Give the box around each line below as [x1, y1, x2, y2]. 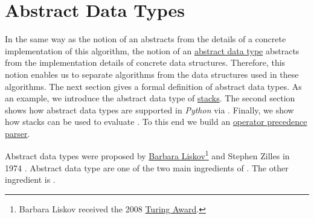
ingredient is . [5, 173, 56, 186]
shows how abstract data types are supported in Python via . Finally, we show [5, 103, 294, 116]
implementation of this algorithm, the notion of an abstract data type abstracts [5, 44, 300, 57]
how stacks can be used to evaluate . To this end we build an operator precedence [5, 115, 307, 128]
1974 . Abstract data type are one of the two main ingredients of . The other [5, 161, 289, 174]
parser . [5, 127, 30, 139]
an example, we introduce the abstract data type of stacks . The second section [5, 92, 295, 104]
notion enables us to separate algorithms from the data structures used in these [5, 68, 299, 80]
